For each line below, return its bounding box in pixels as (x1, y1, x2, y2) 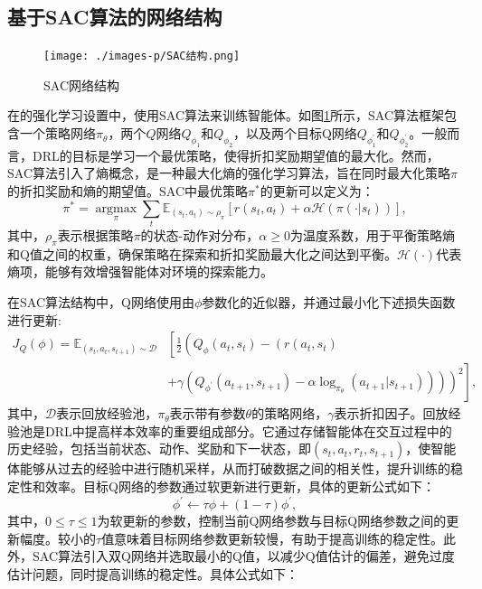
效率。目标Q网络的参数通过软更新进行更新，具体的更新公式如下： (44, 477, 435, 495)
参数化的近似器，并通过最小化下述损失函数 (202, 292, 456, 311)
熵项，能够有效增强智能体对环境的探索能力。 (7, 262, 273, 281)
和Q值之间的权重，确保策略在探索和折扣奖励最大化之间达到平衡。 (7, 244, 397, 263)
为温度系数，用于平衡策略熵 (289, 225, 455, 244)
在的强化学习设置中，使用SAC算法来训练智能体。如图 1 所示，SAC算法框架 (7, 106, 444, 125)
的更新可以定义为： (260, 181, 374, 200)
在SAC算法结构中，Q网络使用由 (7, 292, 194, 311)
